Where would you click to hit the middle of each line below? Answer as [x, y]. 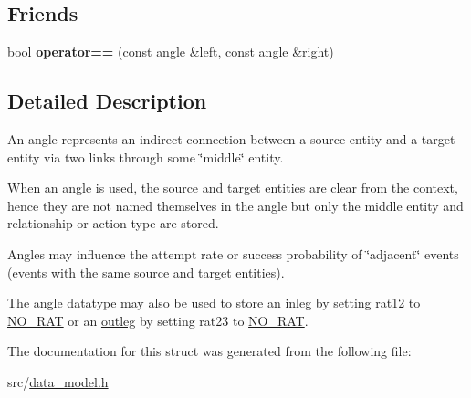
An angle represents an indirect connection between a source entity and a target [231, 139]
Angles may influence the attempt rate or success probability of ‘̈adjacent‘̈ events [233, 253]
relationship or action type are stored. [113, 223]
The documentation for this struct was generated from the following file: [209, 351]
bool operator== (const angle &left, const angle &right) [171, 52]
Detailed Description [107, 101]
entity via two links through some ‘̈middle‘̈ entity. [146, 157]
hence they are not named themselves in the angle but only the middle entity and [235, 205]
